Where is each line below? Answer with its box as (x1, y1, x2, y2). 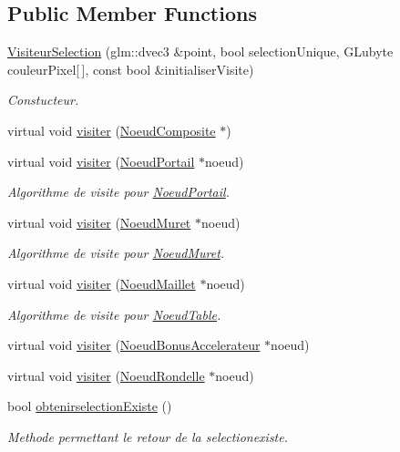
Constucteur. (7, 90, 79, 109)
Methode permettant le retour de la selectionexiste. (7, 426, 288, 446)
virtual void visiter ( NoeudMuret (7, 212, 191, 231)
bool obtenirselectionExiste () (7, 396, 172, 416)
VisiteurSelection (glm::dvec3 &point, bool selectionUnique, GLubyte (7, 42, 394, 61)
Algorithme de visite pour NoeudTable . (7, 304, 221, 324)
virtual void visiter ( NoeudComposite (7, 120, 216, 139)
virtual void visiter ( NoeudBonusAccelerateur (7, 335, 261, 354)
